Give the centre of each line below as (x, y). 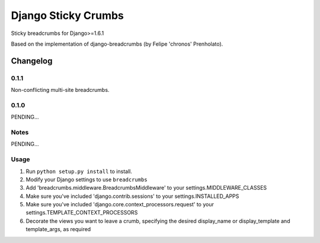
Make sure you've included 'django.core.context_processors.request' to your (120, 204)
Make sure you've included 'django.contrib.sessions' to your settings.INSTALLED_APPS (132, 196)
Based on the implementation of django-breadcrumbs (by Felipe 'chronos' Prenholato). (117, 44)
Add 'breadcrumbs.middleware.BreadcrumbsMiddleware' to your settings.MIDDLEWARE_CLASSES (146, 188)
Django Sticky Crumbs (68, 15)
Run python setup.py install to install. (79, 171)
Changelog (32, 61)
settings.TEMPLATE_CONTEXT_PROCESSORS (82, 213)
